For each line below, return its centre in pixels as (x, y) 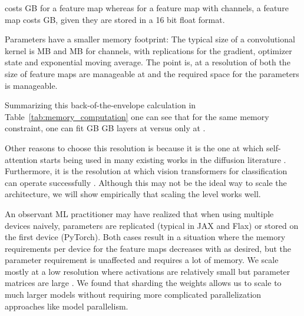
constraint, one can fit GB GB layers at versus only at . (105, 128)
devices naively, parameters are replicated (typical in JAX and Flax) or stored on (152, 225)
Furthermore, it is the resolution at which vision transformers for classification (146, 171)
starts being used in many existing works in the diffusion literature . (163, 159)
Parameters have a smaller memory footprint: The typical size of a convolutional (150, 39)
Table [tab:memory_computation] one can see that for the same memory (137, 116)
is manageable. (31, 85)
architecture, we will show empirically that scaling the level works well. (133, 194)
